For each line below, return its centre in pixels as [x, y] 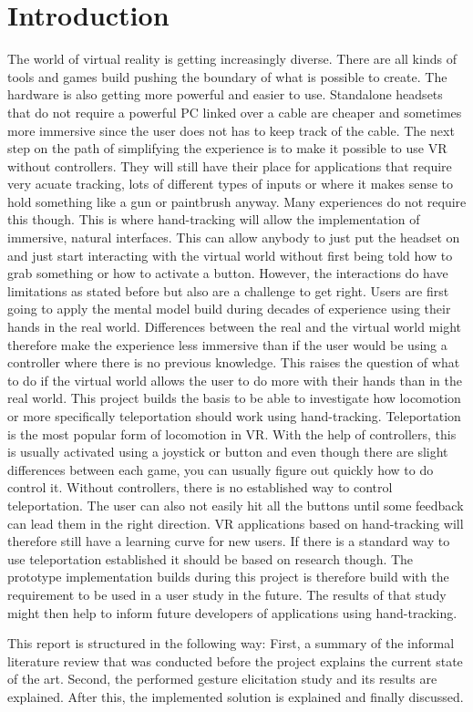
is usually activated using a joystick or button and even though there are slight [228, 452]
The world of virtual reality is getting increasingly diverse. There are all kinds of [232, 59]
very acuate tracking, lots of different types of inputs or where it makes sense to [231, 184]
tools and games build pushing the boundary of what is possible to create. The [227, 76]
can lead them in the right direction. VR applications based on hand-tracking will [236, 523]
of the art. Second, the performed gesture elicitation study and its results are [222, 679]
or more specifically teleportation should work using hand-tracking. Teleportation [234, 416]
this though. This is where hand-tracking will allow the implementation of [214, 219]
